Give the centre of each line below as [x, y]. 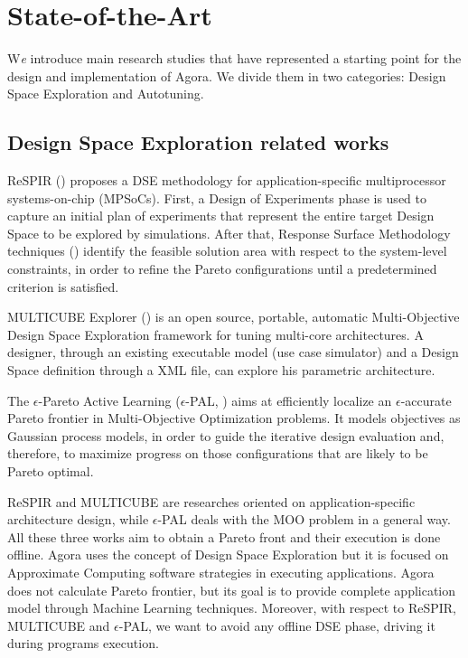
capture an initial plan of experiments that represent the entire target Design [221, 216]
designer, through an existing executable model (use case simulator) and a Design [233, 352]
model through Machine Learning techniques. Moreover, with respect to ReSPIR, [232, 608]
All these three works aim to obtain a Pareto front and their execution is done [224, 536]
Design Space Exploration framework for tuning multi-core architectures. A [215, 334]
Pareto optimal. [51, 471]
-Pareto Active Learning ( [109, 400]
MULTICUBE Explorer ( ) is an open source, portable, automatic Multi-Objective [234, 317]
